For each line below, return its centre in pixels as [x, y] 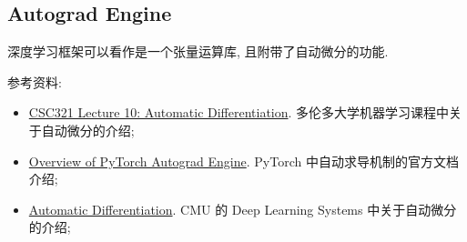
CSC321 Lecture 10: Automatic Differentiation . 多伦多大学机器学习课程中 [239, 112]
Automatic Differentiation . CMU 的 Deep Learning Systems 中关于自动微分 [243, 209]
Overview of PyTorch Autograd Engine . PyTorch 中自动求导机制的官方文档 [244, 161]
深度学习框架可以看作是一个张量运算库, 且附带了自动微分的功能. [198, 51]
